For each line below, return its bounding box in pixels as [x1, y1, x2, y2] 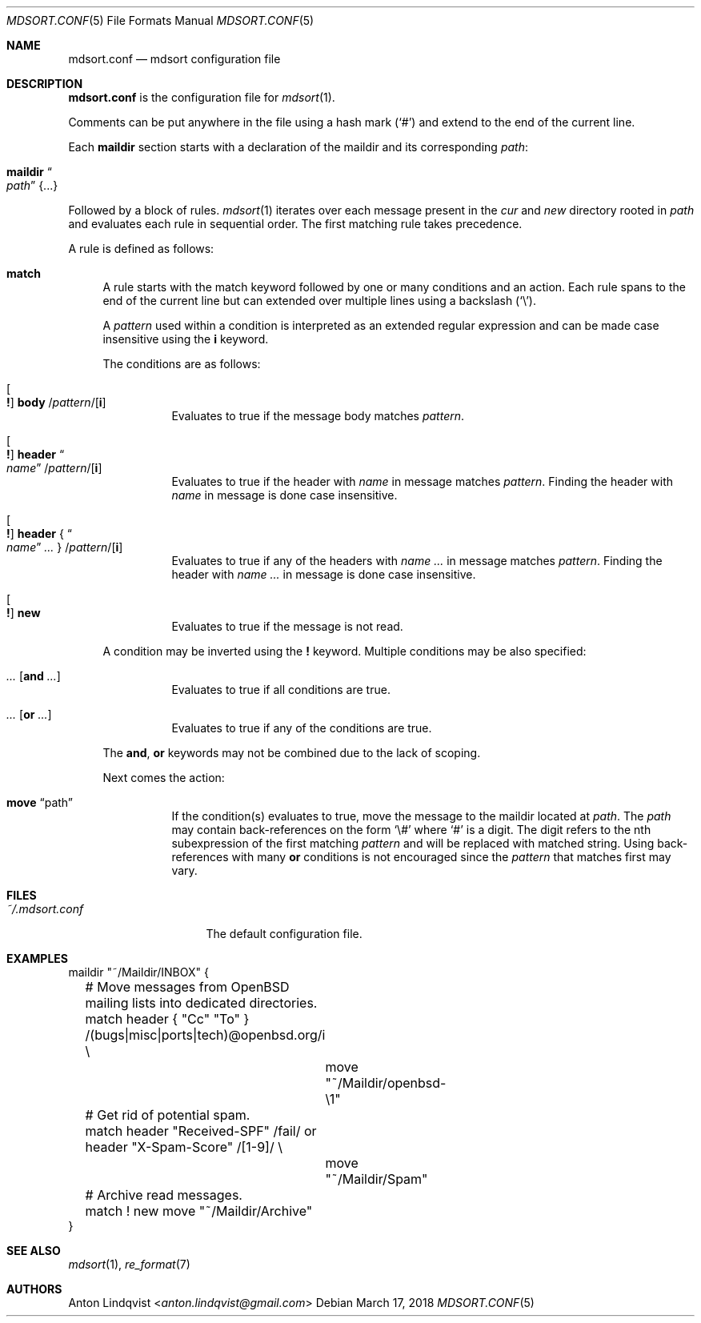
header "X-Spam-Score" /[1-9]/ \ [85, 1139, 282, 1155]
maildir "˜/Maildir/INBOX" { [68, 965, 209, 979]
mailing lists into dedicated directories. [85, 995, 318, 1011]
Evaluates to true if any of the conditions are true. [171, 721, 432, 735]
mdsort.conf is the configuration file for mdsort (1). [68, 90, 335, 104]
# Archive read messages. [85, 1187, 242, 1203]
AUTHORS [6, 1282, 62, 1296]
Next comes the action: [102, 771, 225, 784]
